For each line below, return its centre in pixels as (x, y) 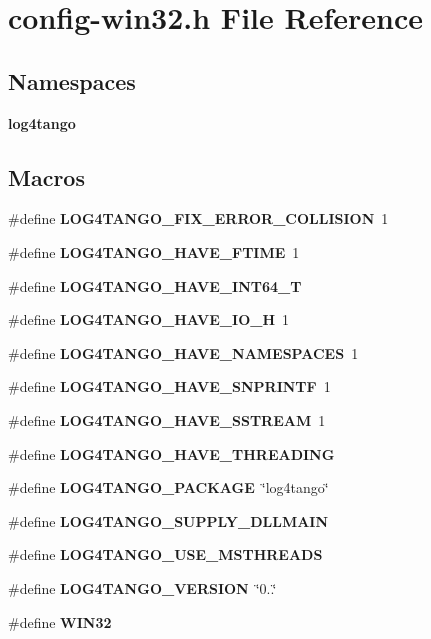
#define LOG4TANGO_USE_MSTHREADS (165, 554)
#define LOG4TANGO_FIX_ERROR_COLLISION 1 (198, 218)
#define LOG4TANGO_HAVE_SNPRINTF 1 (169, 386)
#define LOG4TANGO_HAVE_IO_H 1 (148, 319)
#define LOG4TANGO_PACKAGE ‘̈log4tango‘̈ (168, 487)
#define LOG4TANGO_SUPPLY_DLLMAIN (168, 520)
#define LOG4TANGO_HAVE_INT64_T (155, 285)
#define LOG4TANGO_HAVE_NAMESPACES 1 (183, 352)
